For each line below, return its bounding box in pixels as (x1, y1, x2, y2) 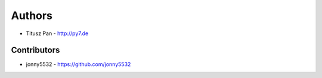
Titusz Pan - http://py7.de (26, 30, 89, 37)
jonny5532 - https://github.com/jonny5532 (26, 61, 131, 68)
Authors (11, 9, 53, 22)
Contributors (11, 45, 60, 55)
